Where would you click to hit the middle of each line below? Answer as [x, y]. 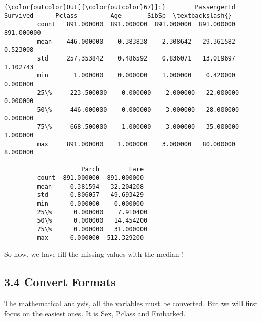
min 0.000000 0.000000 [90, 204]
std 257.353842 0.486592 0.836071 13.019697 [136, 58]
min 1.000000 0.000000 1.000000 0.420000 [136, 76]
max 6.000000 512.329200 [90, 238]
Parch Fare [113, 169]
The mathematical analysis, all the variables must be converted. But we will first [131, 303]
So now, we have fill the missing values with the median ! [94, 254]
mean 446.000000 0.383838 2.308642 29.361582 [136, 41]
